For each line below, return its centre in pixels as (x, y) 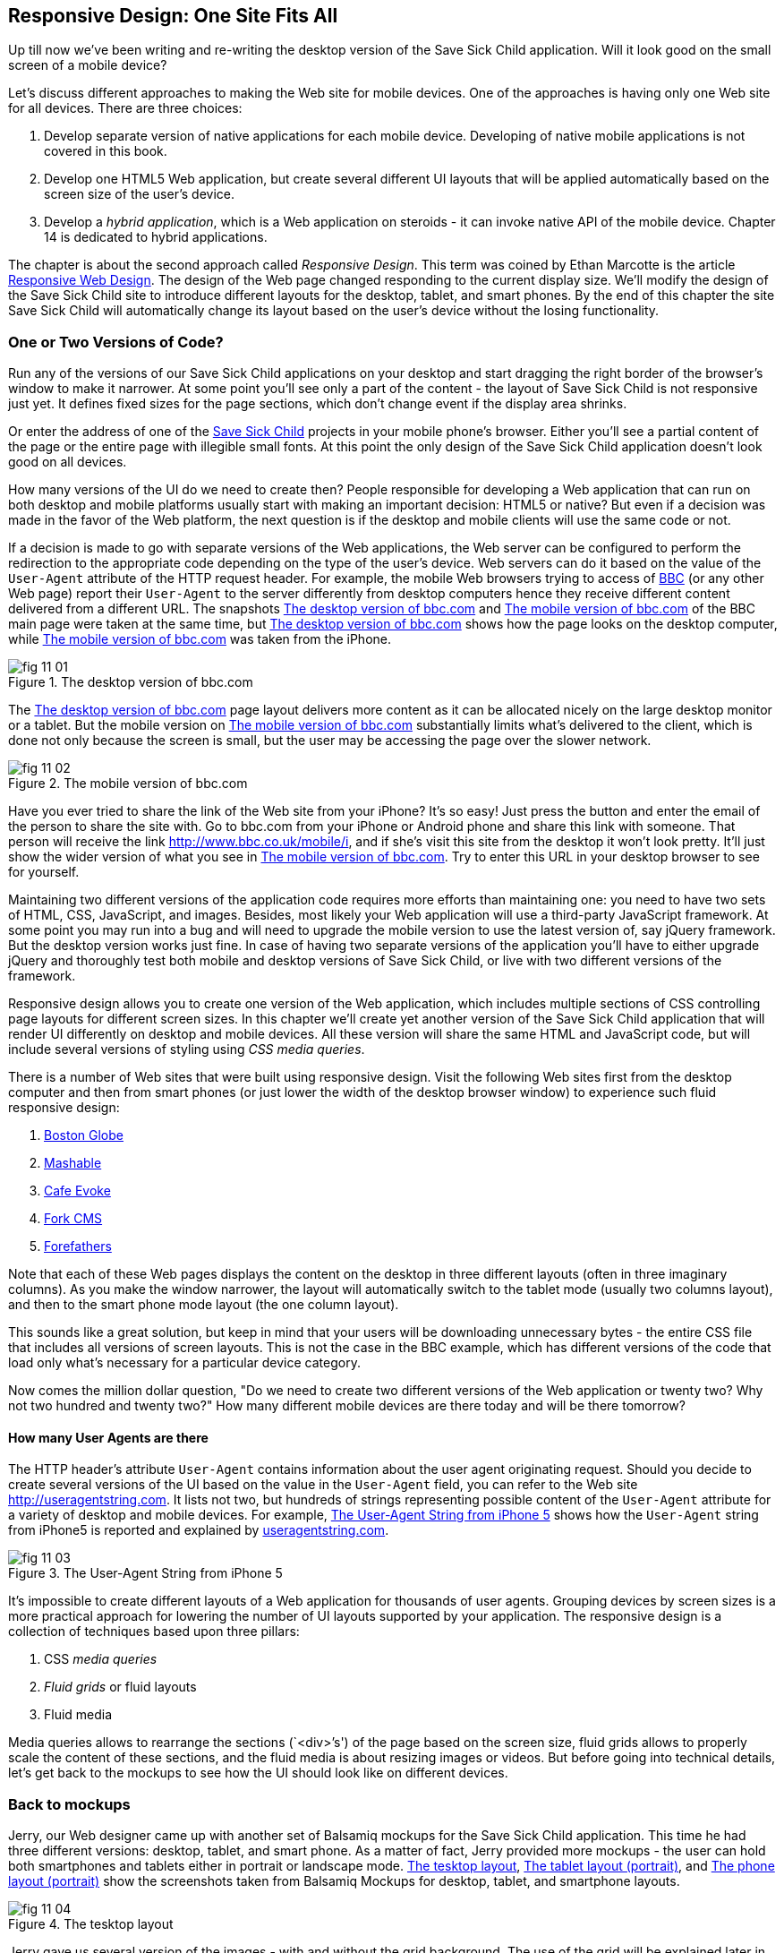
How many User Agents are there (108, 1437)
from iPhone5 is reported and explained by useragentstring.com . (199, 1530)
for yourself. (44, 872)
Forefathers (78, 1246)
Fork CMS (73, 1219)
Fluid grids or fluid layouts (120, 1687)
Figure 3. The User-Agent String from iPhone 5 (145, 1573)
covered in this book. (106, 151)
